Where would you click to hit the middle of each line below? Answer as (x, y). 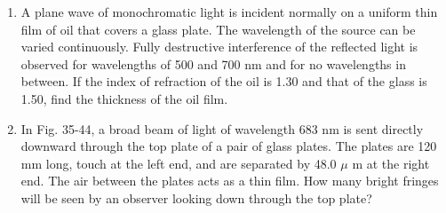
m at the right (391, 163)
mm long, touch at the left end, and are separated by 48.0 (179, 163)
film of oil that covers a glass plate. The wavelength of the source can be (218, 29)
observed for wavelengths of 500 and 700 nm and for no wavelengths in (213, 63)
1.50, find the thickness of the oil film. (124, 98)
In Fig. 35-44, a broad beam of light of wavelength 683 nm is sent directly (222, 128)
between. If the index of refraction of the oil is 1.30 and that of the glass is (224, 81)
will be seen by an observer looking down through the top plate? (196, 197)
